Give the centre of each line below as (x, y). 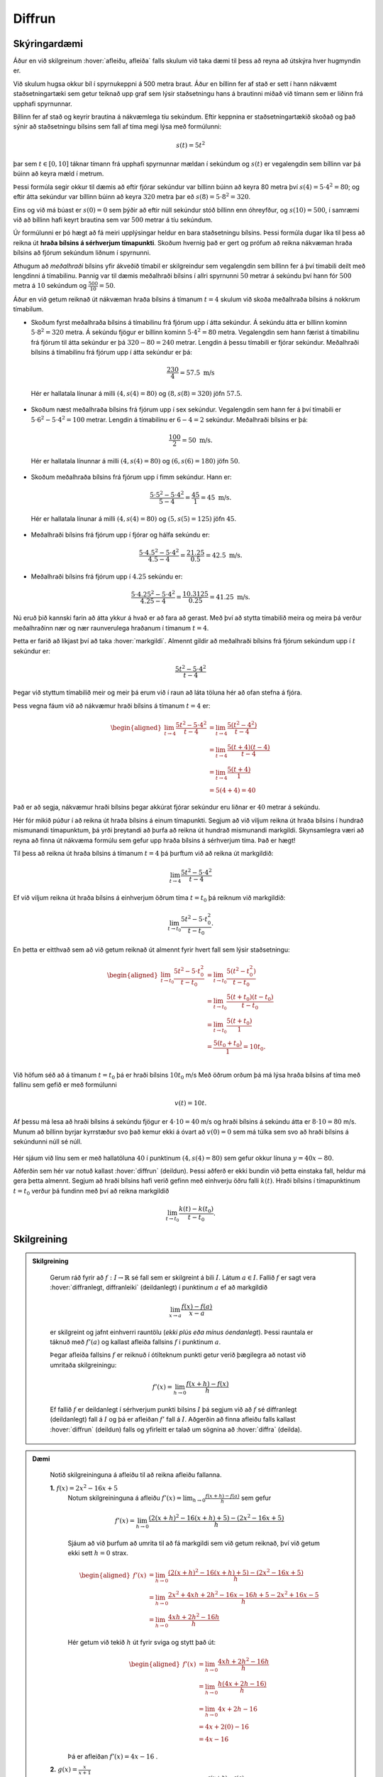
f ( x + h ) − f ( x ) (207, 1384)
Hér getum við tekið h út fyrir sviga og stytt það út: (142, 1642)
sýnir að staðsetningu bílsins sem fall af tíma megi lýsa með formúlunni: (117, 127)
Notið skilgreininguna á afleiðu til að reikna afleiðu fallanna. (136, 1475)
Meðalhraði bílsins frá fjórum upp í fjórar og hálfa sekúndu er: (121, 535)
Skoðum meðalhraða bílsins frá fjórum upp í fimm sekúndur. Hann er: (131, 477)
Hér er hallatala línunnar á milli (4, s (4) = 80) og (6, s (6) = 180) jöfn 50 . (135, 461)
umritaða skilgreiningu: (83, 1365)
